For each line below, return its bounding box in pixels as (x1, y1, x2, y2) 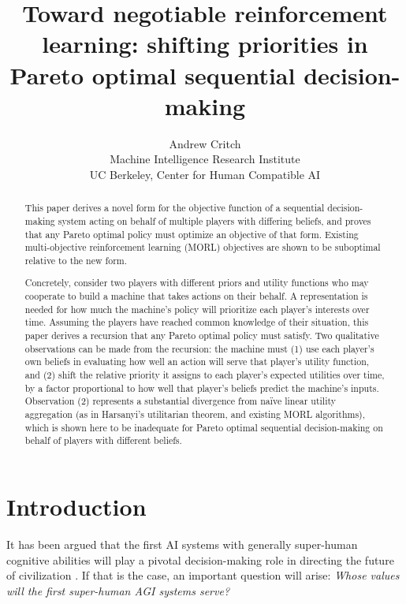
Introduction (6, 490, 147, 522)
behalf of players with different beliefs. (24, 434, 182, 447)
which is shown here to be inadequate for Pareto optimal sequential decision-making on (24, 420, 383, 434)
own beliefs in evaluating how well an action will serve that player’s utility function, (24, 355, 370, 368)
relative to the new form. (24, 253, 128, 267)
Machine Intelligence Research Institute (110, 151, 300, 167)
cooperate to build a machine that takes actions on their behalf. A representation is (24, 289, 368, 303)
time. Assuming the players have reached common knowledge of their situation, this (24, 315, 369, 329)
